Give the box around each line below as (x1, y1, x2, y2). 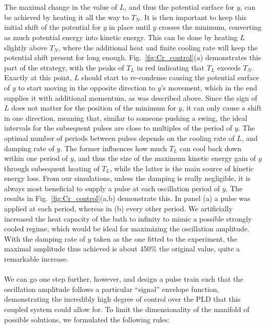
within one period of (4, 153, 68, 163)
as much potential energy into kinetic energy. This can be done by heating (4, 31, 238, 42)
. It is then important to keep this (140, 11, 247, 22)
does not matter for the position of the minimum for (11, 102, 176, 113)
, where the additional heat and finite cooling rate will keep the (58, 42, 258, 52)
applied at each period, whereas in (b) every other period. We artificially (4, 203, 233, 214)
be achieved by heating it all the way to (4, 11, 129, 22)
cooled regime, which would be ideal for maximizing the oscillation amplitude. (4, 223, 250, 234)
